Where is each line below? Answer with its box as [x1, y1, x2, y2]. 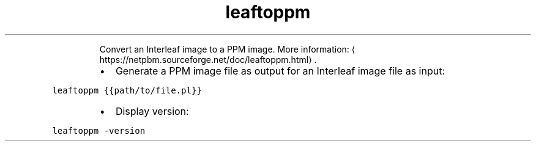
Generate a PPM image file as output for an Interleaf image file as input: [115, 64, 445, 77]
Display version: [115, 104, 189, 117]
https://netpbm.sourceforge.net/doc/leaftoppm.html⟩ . [99, 54, 317, 65]
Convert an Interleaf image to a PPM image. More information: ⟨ [99, 43, 355, 54]
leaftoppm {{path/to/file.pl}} [52, 85, 202, 95]
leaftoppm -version [52, 125, 146, 136]
